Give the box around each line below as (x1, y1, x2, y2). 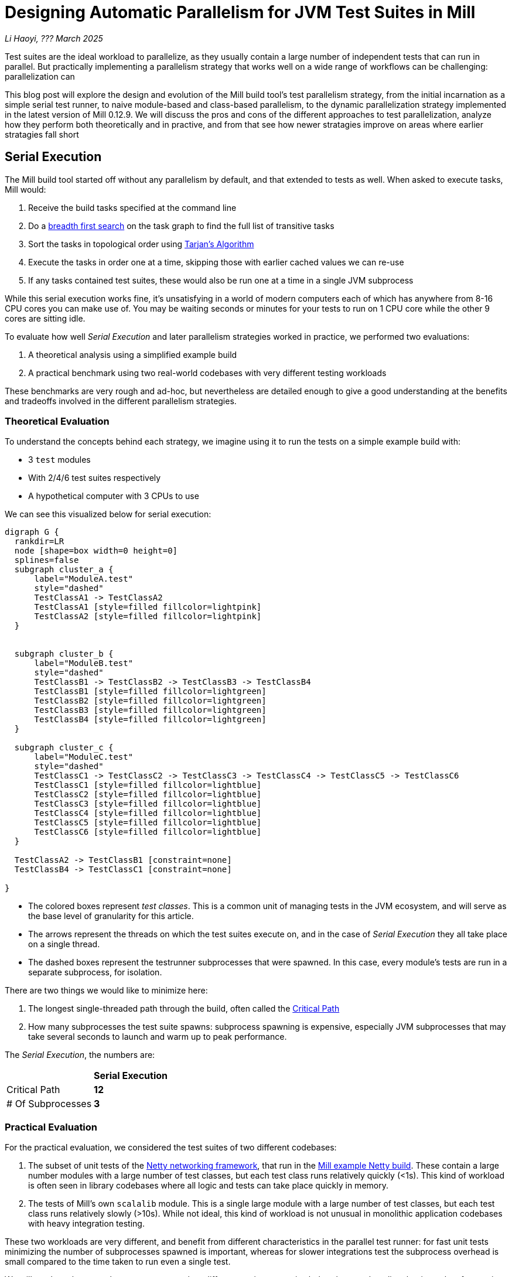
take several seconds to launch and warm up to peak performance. (28, 1032, 287, 1042)
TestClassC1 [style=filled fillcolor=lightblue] (34, 780, 262, 790)
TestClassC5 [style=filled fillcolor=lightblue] (34, 818, 262, 828)
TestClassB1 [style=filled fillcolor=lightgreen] (34, 687, 267, 696)
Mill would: (5, 184, 46, 194)
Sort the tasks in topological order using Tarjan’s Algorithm (28, 238, 254, 249)
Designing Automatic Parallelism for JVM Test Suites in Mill (5, 2, 476, 22)
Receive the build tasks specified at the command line (28, 202, 237, 213)
